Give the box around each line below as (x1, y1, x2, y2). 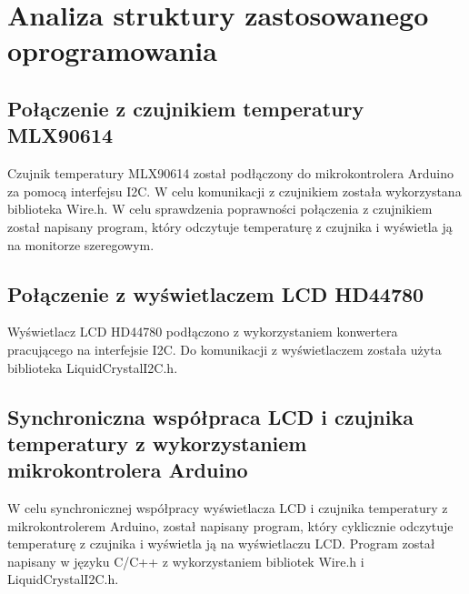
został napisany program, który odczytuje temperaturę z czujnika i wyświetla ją (7, 216, 453, 236)
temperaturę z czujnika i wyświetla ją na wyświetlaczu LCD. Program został (7, 534, 435, 553)
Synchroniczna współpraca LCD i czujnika (7, 402, 414, 430)
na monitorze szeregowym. (7, 235, 155, 254)
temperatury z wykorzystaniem (7, 428, 307, 457)
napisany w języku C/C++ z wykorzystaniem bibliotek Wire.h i (7, 551, 364, 570)
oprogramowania (7, 32, 217, 69)
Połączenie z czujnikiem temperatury (7, 94, 364, 122)
